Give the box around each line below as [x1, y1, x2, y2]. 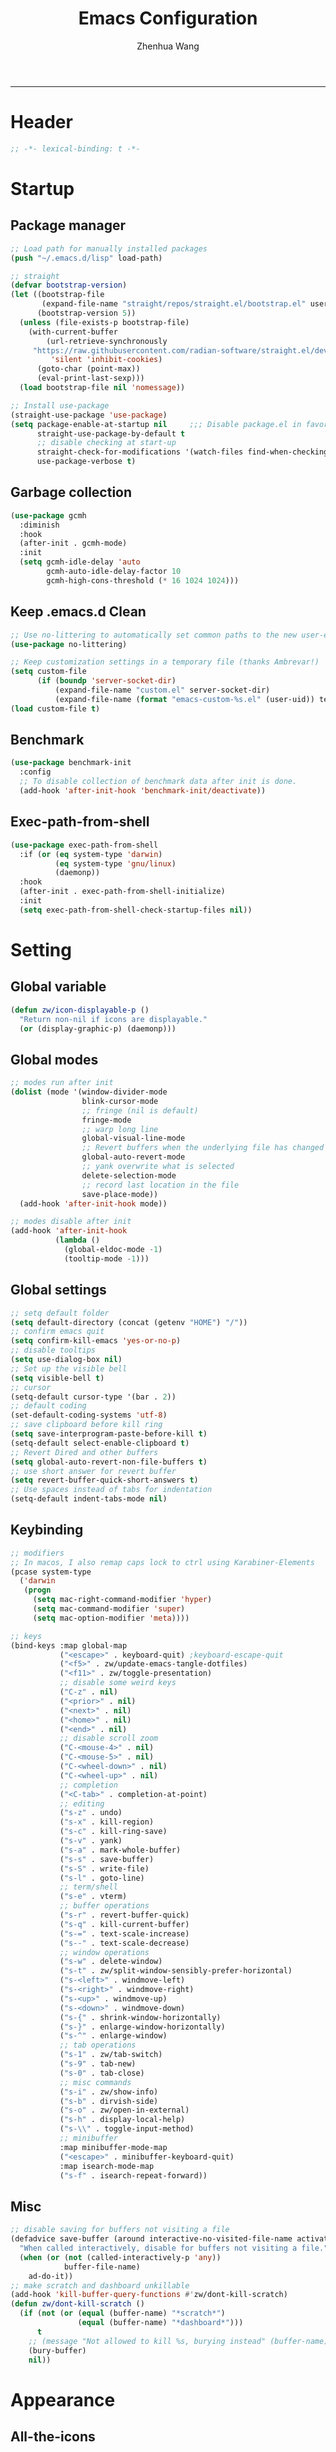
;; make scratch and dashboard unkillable [10, 2280, 190, 2291]
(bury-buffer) [28, 2345, 87, 2356]
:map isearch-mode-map [59, 2161, 155, 2171]
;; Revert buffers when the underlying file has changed [81, 1143, 325, 1153]
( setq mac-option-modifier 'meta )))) [32, 1613, 190, 1623]
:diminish [19, 520, 60, 530]
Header [10, 111, 73, 134]
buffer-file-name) [63, 2262, 141, 2272]
